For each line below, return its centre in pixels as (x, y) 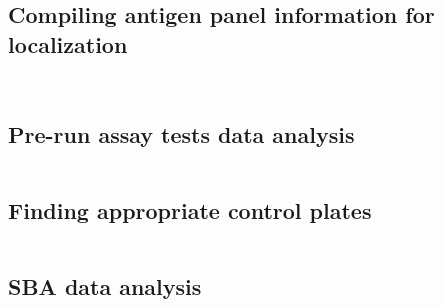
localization (68, 43)
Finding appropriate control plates (190, 210)
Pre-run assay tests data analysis (181, 133)
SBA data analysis (105, 286)
